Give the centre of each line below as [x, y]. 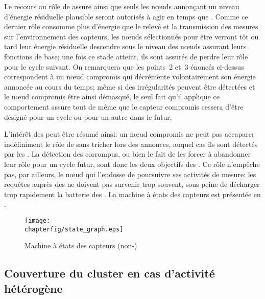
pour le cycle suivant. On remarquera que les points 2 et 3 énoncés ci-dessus [124, 66]
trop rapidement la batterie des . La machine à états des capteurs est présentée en [132, 194]
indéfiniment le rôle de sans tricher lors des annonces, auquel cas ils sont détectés [131, 144]
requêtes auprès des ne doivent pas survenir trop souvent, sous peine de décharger [132, 184]
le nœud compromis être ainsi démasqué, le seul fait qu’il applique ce [112, 97]
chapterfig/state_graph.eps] [74, 229]
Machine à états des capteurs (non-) [81, 245]
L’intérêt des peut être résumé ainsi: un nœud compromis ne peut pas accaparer [129, 134]
